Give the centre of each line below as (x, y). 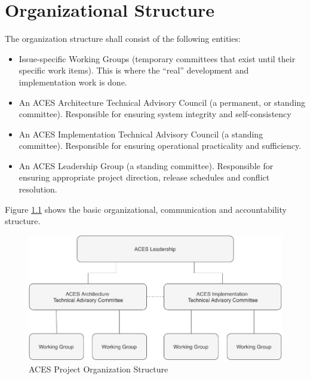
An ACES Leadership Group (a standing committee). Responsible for (146, 165)
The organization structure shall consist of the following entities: (123, 39)
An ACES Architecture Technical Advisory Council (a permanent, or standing (162, 102)
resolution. (38, 189)
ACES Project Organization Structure (99, 369)
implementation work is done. (73, 82)
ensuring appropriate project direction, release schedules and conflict (144, 177)
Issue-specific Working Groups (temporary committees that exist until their (157, 58)
